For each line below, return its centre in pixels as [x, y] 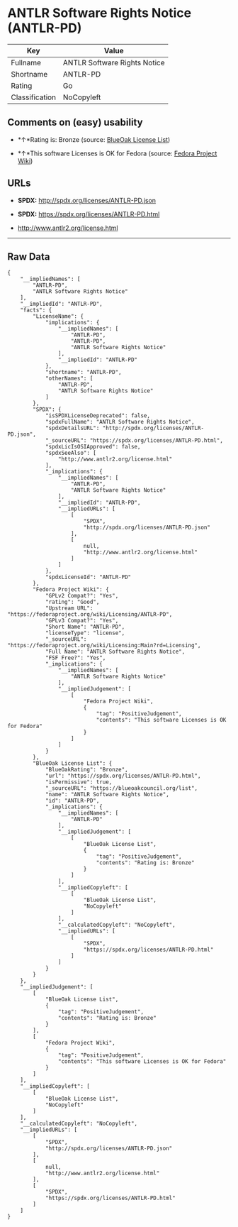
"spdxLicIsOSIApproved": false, [93, 447]
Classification [34, 97]
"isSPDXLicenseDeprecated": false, [98, 416]
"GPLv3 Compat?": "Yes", [82, 621]
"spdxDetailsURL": [72, 428]
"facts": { [36, 310]
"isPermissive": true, [79, 782]
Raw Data [29, 257]
